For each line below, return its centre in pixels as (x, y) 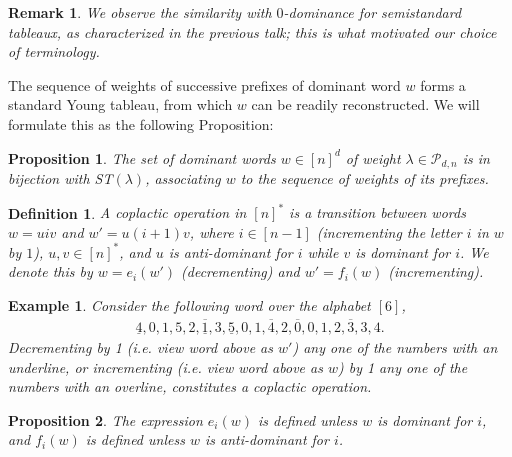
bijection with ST (60, 178)
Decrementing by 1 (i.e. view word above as (140, 347)
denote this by (50, 271)
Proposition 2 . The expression (105, 419)
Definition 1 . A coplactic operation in (127, 212)
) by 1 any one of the (402, 366)
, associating (183, 178)
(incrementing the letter (389, 231)
